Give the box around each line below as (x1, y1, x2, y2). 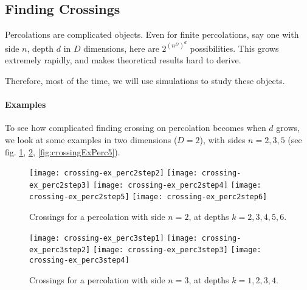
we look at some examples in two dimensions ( (5, 133, 178, 146)
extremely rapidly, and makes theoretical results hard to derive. (5, 54, 241, 66)
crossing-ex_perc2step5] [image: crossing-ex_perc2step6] (29, 193, 267, 202)
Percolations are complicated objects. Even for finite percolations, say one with (5, 28, 299, 41)
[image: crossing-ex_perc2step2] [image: (29, 169, 198, 178)
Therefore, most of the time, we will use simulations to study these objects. (5, 74, 285, 87)
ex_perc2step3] (29, 180, 91, 189)
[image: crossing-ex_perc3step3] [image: (92, 246, 261, 255)
